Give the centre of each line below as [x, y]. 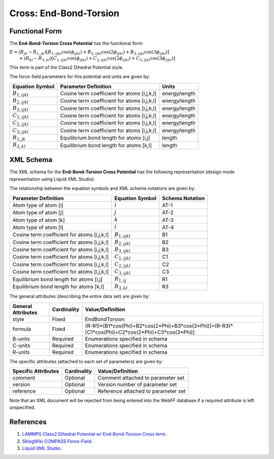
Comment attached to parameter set [141, 378]
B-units [21, 338]
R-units [21, 352]
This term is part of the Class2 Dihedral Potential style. [66, 67]
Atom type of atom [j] [38, 213]
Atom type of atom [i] [38, 205]
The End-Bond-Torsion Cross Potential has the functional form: [77, 44]
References [28, 422]
